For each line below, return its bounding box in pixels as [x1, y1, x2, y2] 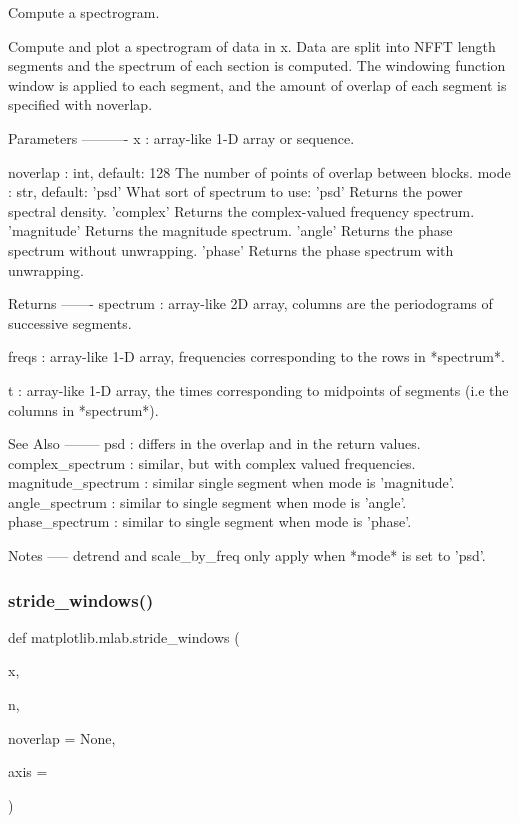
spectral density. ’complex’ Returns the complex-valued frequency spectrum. [8, 200, 475, 221]
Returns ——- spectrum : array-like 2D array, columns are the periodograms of [8, 293, 493, 314]
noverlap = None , [8, 727, 116, 748]
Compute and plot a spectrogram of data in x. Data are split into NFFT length [8, 35, 496, 56]
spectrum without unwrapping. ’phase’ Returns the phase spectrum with [8, 239, 454, 260]
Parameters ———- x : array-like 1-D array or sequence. [8, 127, 355, 148]
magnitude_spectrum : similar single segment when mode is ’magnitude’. [8, 472, 455, 493]
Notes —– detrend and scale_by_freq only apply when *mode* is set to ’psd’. [8, 545, 486, 566]
